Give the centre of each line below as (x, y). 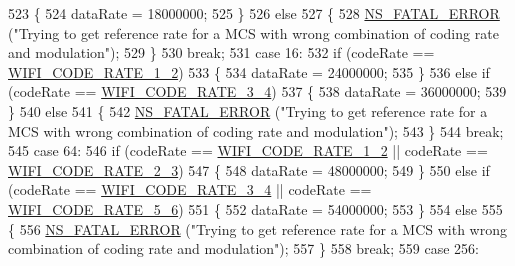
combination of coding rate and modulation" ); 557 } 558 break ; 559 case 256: (243, 248)
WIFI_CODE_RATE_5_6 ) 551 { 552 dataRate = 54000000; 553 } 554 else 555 (255, 208)
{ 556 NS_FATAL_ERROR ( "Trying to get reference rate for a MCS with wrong (257, 228)
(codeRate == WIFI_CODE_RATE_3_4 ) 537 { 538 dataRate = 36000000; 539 (257, 91)
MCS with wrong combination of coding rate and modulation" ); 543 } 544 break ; (256, 130)
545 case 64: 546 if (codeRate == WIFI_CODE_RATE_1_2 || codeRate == (248, 150)
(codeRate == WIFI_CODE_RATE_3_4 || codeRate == (190, 189)
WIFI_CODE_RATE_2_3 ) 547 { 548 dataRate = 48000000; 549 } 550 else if (249, 169)
